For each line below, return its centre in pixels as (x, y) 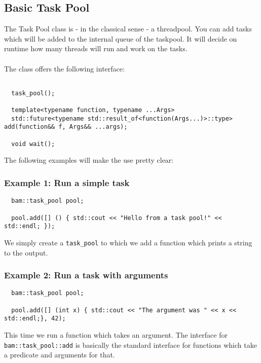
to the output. (26, 252)
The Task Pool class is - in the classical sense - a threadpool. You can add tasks (128, 29)
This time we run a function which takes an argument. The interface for (116, 334)
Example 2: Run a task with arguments (86, 275)
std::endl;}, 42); (35, 319)
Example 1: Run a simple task (67, 182)
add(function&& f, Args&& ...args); (66, 127)
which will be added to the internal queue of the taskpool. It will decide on (121, 38)
